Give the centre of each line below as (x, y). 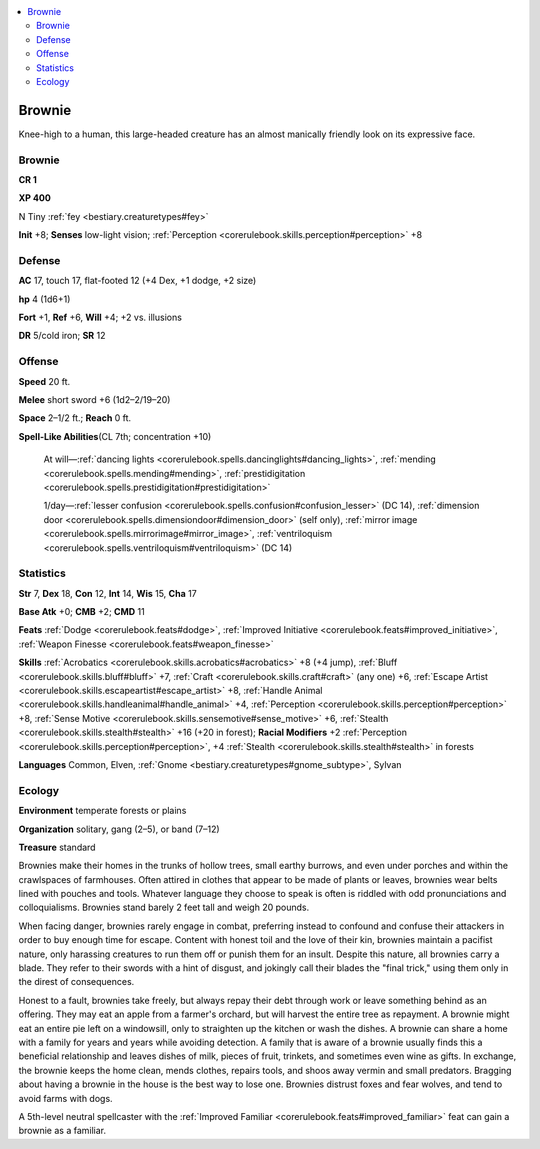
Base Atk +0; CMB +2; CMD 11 (81, 612)
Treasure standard (57, 847)
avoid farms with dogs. (66, 1098)
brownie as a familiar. (62, 1131)
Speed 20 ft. (44, 381)
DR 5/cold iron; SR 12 (62, 336)
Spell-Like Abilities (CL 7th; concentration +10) (115, 436)
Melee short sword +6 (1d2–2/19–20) (94, 400)
